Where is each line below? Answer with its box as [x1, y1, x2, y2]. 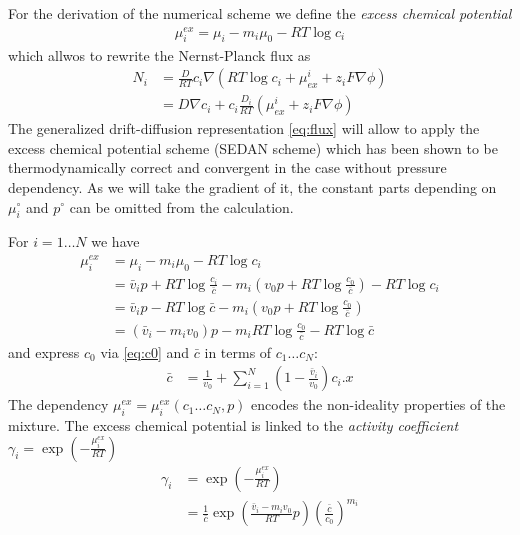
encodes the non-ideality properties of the [251, 394, 506, 415]
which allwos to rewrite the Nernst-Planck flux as [8, 44, 311, 65]
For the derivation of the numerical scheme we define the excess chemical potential [8, 3, 512, 23]
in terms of [204, 341, 272, 362]
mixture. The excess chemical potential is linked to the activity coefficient [8, 414, 459, 435]
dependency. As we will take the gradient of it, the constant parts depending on [8, 176, 497, 197]
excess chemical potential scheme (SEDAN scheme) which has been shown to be [8, 137, 498, 158]
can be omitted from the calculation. [69, 196, 294, 217]
